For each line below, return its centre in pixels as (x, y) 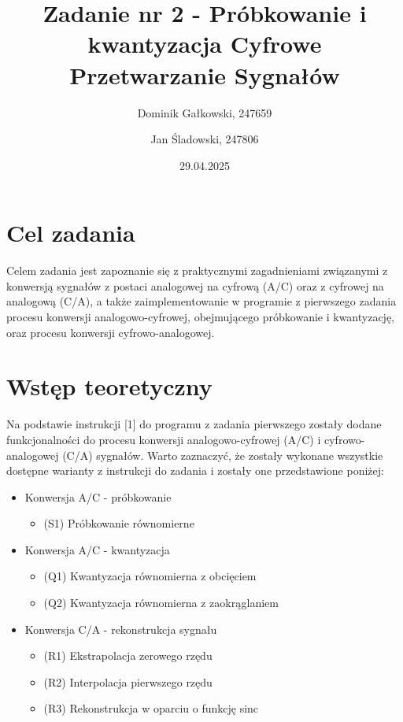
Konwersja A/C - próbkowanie (98, 496)
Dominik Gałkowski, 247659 (205, 112)
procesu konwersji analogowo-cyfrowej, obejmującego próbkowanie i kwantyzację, (201, 317)
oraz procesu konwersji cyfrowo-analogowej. (111, 332)
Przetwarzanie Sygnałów (205, 74)
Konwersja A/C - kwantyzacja (97, 549)
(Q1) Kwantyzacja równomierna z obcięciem (150, 576)
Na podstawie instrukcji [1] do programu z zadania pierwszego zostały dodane (194, 424)
